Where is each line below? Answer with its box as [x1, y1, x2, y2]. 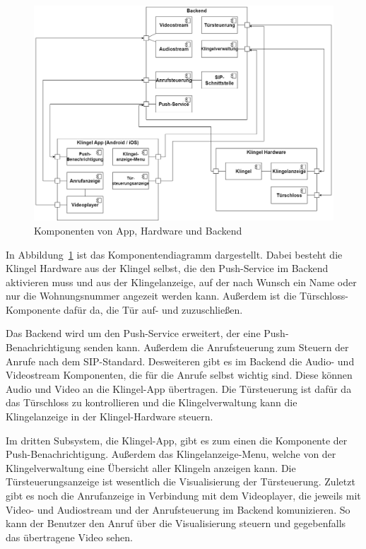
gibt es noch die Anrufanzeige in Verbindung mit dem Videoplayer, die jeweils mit [6, 488, 361, 503]
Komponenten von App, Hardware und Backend [34, 223, 242, 237]
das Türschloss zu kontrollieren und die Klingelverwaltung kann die [6, 395, 297, 410]
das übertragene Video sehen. [6, 529, 133, 544]
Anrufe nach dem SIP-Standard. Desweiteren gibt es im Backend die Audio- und [6, 353, 355, 368]
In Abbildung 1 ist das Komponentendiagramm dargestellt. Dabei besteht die [6, 247, 343, 261]
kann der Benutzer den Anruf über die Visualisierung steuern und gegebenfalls [6, 516, 346, 531]
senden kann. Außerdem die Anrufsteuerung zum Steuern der [83, 340, 349, 355]
